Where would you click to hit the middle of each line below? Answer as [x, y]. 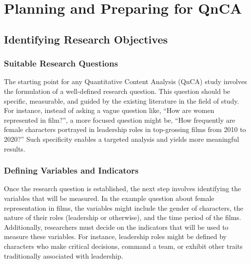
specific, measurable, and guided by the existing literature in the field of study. [122, 100]
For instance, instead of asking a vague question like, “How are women [109, 110]
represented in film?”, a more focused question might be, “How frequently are [120, 120]
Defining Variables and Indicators [71, 170]
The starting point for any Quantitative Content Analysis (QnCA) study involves [125, 81]
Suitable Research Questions [61, 63]
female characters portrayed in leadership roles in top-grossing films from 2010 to [125, 129]
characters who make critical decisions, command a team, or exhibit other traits [123, 246]
